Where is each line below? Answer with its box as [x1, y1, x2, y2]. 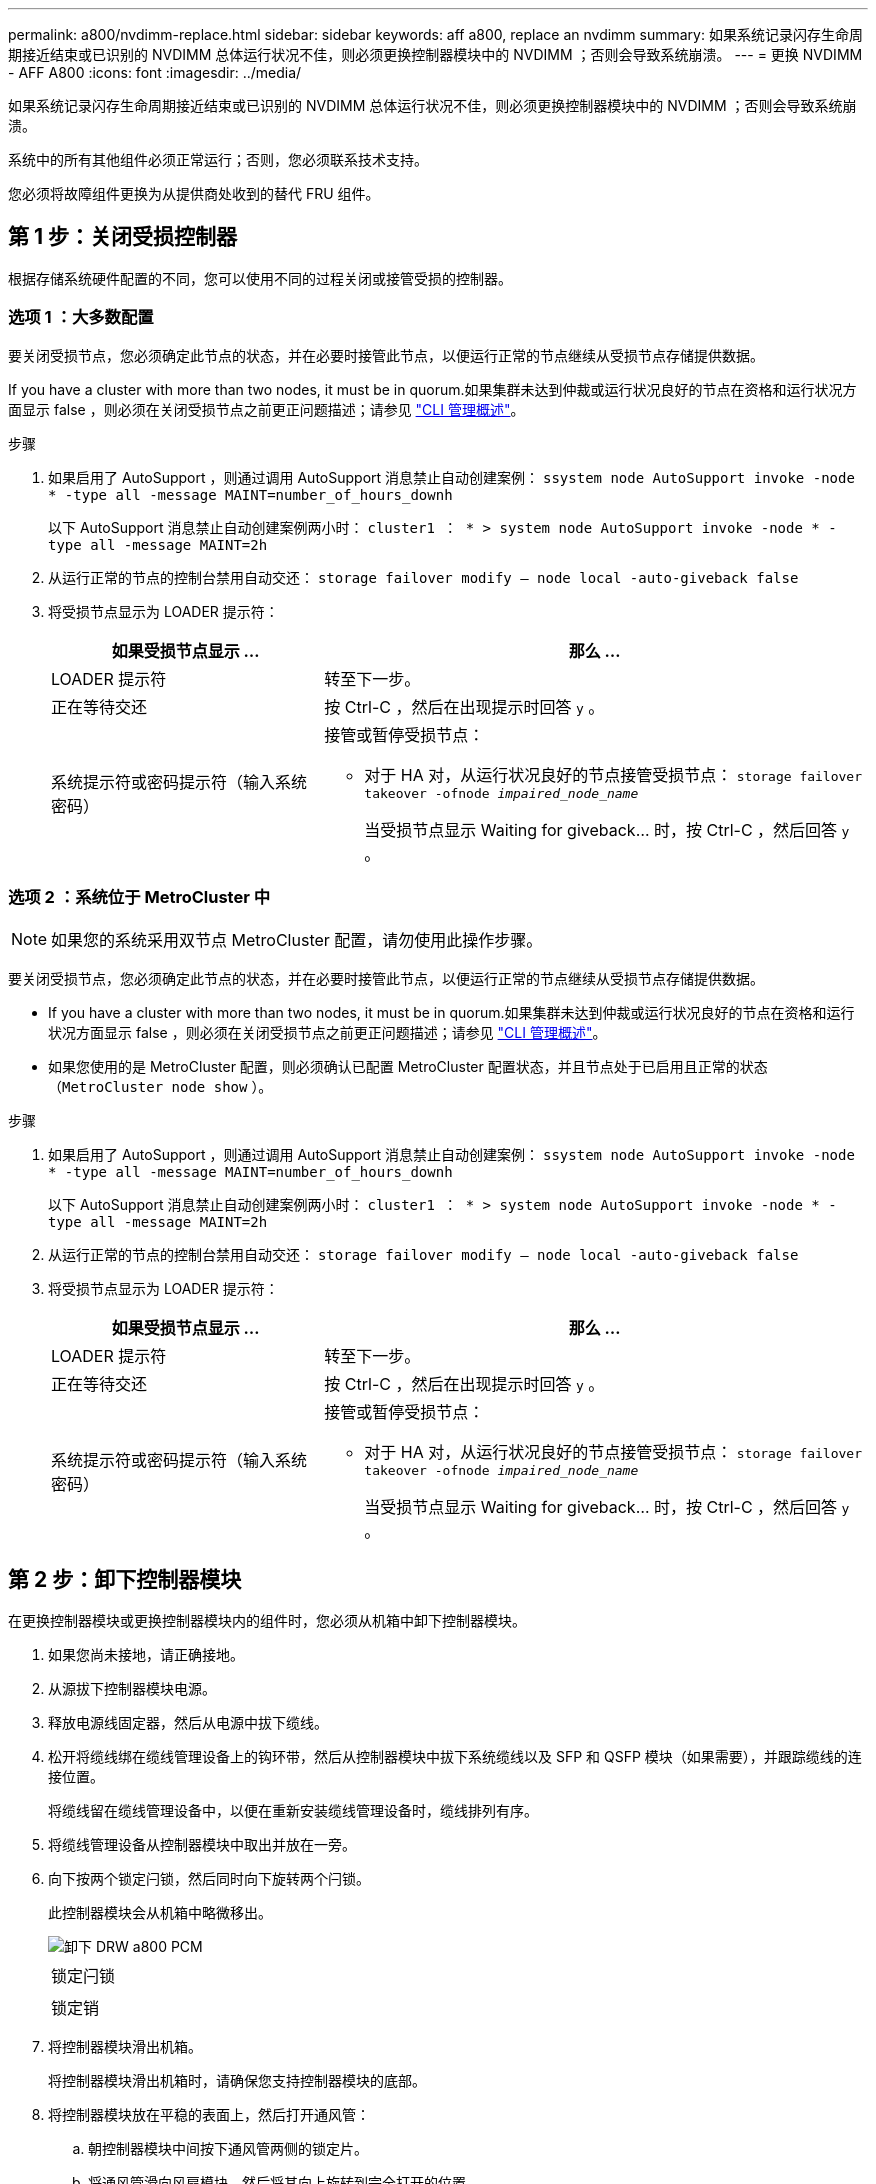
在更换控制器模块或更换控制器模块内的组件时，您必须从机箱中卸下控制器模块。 [8, 1612, 526, 1630]
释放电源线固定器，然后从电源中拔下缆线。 [48, 1714, 328, 1732]
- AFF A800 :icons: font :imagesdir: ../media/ [8, 64, 302, 81]
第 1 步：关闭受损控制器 [8, 224, 237, 250]
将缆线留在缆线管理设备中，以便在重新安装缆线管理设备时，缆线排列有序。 [48, 1802, 538, 1820]
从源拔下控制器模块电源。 [48, 1680, 216, 1698]
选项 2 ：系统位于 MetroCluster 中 [8, 886, 271, 907]
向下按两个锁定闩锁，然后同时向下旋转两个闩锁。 [48, 1870, 370, 1888]
